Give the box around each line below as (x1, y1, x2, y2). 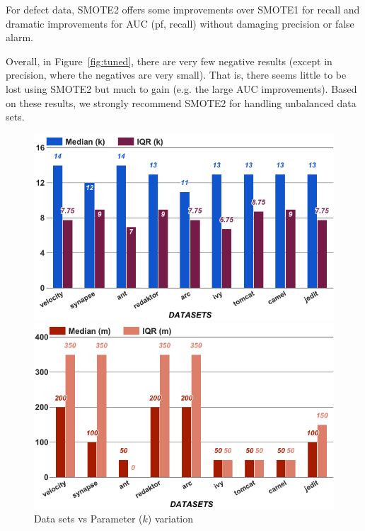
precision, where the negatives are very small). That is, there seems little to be (6, 67, 347, 82)
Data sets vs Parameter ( (34, 511, 143, 526)
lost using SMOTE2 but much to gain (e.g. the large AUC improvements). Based (6, 81, 357, 96)
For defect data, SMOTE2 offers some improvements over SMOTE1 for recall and (6, 2, 360, 16)
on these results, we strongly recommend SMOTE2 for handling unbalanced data (6, 95, 357, 110)
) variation (147, 511, 194, 526)
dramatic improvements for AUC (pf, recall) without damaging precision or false (6, 16, 354, 30)
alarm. (6, 30, 33, 45)
